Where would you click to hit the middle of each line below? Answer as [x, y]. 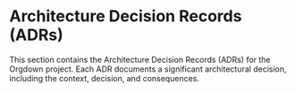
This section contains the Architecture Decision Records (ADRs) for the [140, 59]
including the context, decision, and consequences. [104, 78]
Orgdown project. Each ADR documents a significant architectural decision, [148, 69]
